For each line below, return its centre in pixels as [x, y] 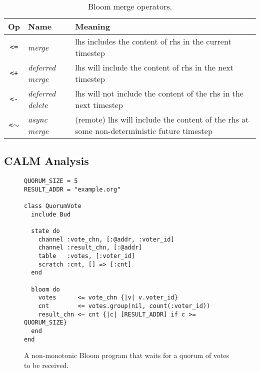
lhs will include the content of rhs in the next [154, 67]
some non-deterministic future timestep [144, 131]
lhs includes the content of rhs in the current [153, 41]
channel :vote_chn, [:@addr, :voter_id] [106, 239]
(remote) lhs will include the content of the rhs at [162, 119]
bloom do [45, 289]
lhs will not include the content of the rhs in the [159, 93]
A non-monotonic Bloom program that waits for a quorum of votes [127, 355]
